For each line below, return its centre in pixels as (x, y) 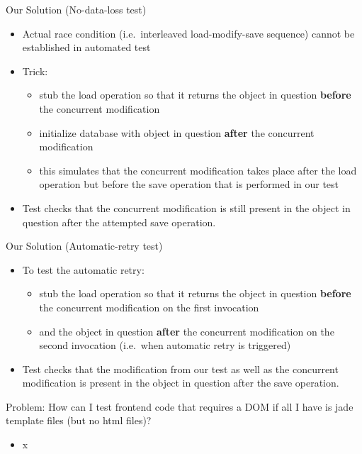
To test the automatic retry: (83, 269)
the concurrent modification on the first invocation (149, 307)
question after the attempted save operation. (119, 222)
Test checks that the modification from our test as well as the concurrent (180, 369)
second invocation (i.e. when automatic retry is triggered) (165, 345)
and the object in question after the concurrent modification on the (187, 331)
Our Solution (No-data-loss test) (76, 9)
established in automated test (86, 47)
